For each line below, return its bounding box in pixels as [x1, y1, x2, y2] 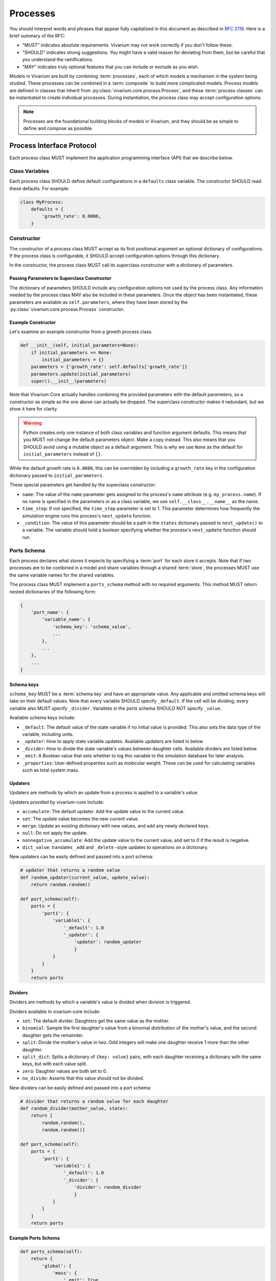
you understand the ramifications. [22, 56, 94, 63]
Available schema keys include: [9, 715, 76, 721]
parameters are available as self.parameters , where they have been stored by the [9, 299, 188, 305]
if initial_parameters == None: [31, 349, 112, 356]
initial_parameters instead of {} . [23, 451, 102, 457]
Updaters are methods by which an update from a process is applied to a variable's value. [9, 790, 199, 796]
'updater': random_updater [74, 939, 142, 945]
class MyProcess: [20, 199, 64, 205]
